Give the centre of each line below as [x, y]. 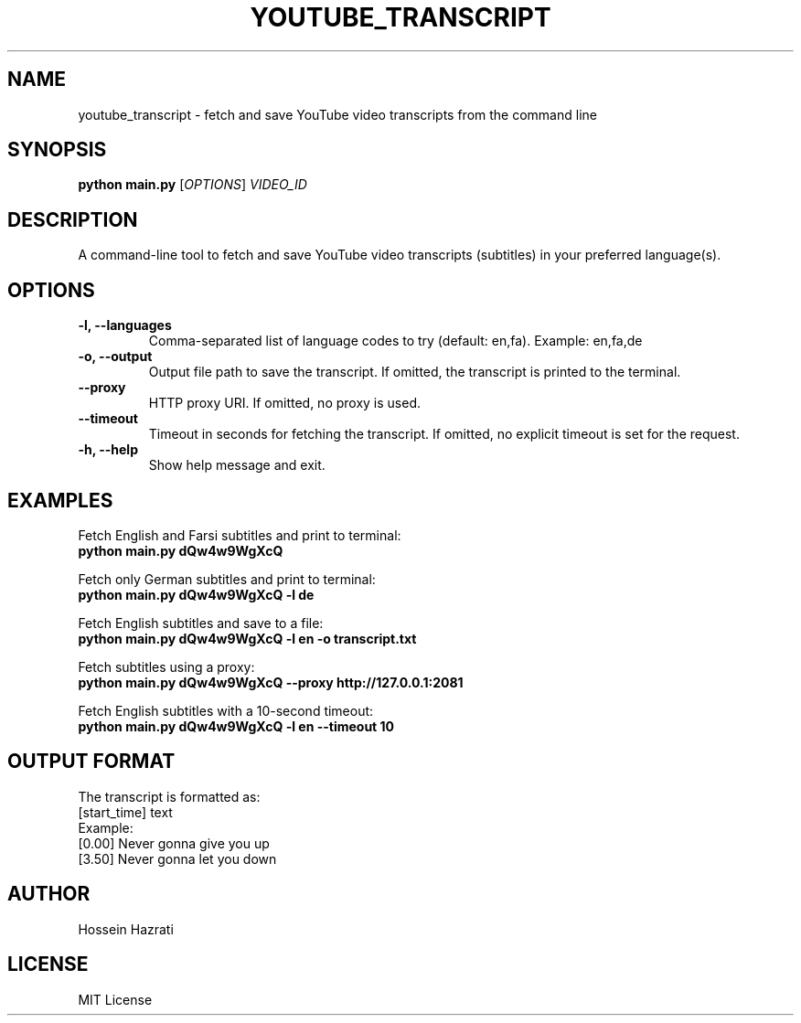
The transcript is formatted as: [169, 796]
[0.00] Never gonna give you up [174, 843]
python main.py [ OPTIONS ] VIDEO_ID [192, 185]
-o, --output [115, 357]
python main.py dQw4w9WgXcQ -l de [196, 594]
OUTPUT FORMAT [91, 762]
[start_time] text [125, 812]
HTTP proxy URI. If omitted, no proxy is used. [285, 403]
